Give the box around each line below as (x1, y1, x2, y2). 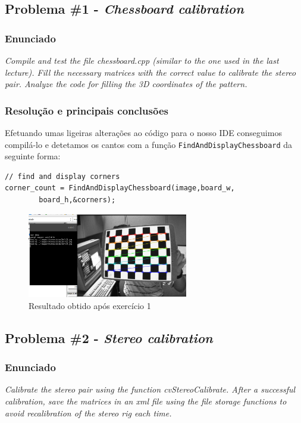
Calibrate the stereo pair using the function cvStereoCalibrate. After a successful (5, 383, 296, 396)
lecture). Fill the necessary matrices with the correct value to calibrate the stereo (5, 66, 296, 78)
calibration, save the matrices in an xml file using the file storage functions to (5, 395, 287, 407)
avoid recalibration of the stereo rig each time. (5, 406, 172, 419)
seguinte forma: (5, 150, 61, 162)
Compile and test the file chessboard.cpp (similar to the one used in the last (5, 54, 279, 66)
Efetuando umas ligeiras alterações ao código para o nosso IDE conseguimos (5, 126, 282, 138)
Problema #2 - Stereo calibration (5, 328, 213, 347)
